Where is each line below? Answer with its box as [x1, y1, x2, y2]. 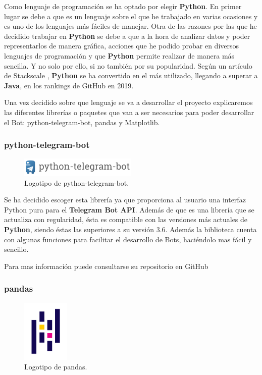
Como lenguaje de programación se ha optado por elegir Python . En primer [4, 1, 242, 11]
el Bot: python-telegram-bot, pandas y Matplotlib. [4, 117, 160, 127]
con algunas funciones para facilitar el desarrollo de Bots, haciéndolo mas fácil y [4, 234, 252, 244]
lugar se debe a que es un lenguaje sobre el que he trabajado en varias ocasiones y [4, 11, 258, 21]
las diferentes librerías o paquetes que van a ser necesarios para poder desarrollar [4, 106, 254, 117]
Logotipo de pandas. [24, 361, 87, 372]
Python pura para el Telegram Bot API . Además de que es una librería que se [4, 204, 254, 215]
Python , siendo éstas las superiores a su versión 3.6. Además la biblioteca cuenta [4, 224, 257, 234]
